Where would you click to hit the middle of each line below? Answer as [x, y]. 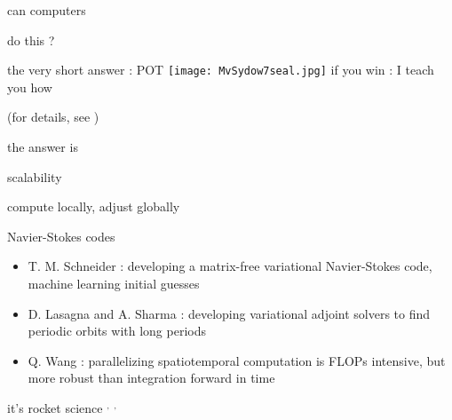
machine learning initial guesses [114, 283]
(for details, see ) [53, 117]
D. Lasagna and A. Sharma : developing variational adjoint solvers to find [229, 313]
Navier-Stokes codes [61, 236]
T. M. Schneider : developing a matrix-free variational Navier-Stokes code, [230, 266]
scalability [35, 176]
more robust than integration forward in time [151, 378]
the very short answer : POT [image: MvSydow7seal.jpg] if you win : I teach [221, 70]
